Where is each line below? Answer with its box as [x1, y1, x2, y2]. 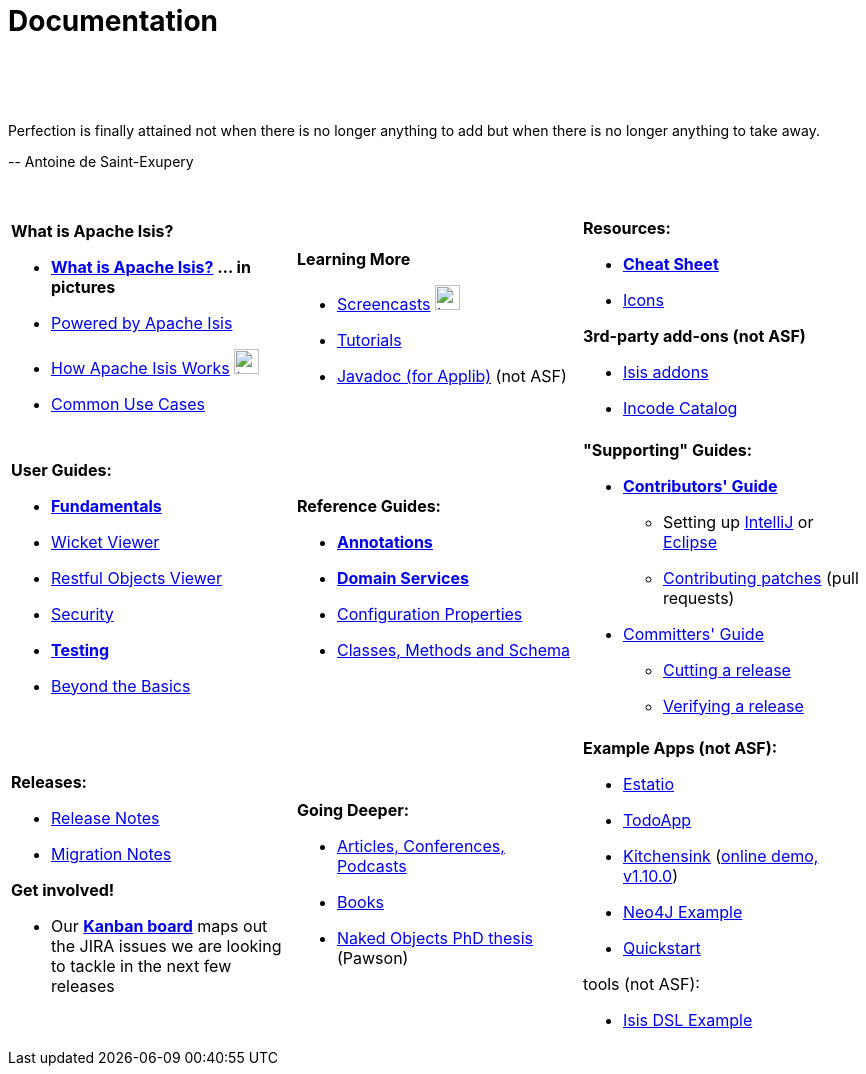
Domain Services [336, 567, 469, 588]
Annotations [336, 531, 433, 552]
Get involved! [11, 879, 115, 900]
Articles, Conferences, [336, 835, 505, 856]
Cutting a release [662, 659, 791, 680]
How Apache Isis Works [51, 358, 230, 379]
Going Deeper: [296, 799, 410, 820]
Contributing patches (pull [662, 567, 859, 588]
